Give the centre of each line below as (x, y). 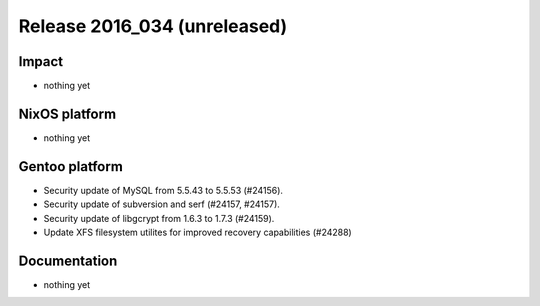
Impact (41, 61)
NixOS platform (67, 113)
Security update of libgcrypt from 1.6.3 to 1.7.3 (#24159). (159, 218)
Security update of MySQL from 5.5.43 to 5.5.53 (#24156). (163, 190)
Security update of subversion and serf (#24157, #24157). (161, 204)
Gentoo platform (71, 166)
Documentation (68, 260)
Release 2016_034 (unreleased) (153, 26)
